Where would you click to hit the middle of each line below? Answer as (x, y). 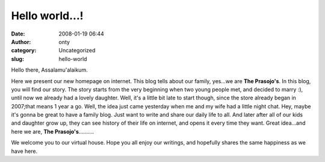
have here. (24, 151)
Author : (21, 42)
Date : (18, 34)
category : (24, 51)
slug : (17, 59)
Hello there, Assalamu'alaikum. (49, 70)
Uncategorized (77, 51)
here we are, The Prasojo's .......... (53, 131)
